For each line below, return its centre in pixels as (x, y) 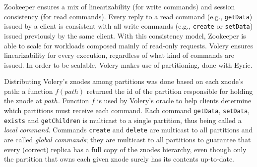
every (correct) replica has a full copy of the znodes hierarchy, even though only (125, 149)
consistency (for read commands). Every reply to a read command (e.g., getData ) (128, 16)
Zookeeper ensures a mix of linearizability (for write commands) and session (120, 6)
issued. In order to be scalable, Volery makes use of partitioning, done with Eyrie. (128, 64)
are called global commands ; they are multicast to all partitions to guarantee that (128, 140)
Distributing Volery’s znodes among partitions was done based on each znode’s (124, 81)
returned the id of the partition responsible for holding (170, 91)
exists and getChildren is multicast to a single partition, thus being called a (123, 120)
